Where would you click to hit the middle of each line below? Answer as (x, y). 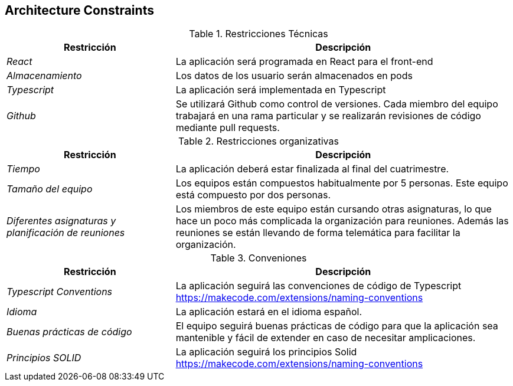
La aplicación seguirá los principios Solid (266, 352)
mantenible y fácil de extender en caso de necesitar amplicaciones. (326, 338)
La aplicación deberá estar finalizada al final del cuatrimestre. (312, 169)
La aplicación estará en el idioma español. (269, 312)
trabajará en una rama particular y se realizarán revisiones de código (328, 116)
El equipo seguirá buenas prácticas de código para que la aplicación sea (337, 326)
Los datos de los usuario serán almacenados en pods (294, 76)
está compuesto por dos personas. (253, 195)
